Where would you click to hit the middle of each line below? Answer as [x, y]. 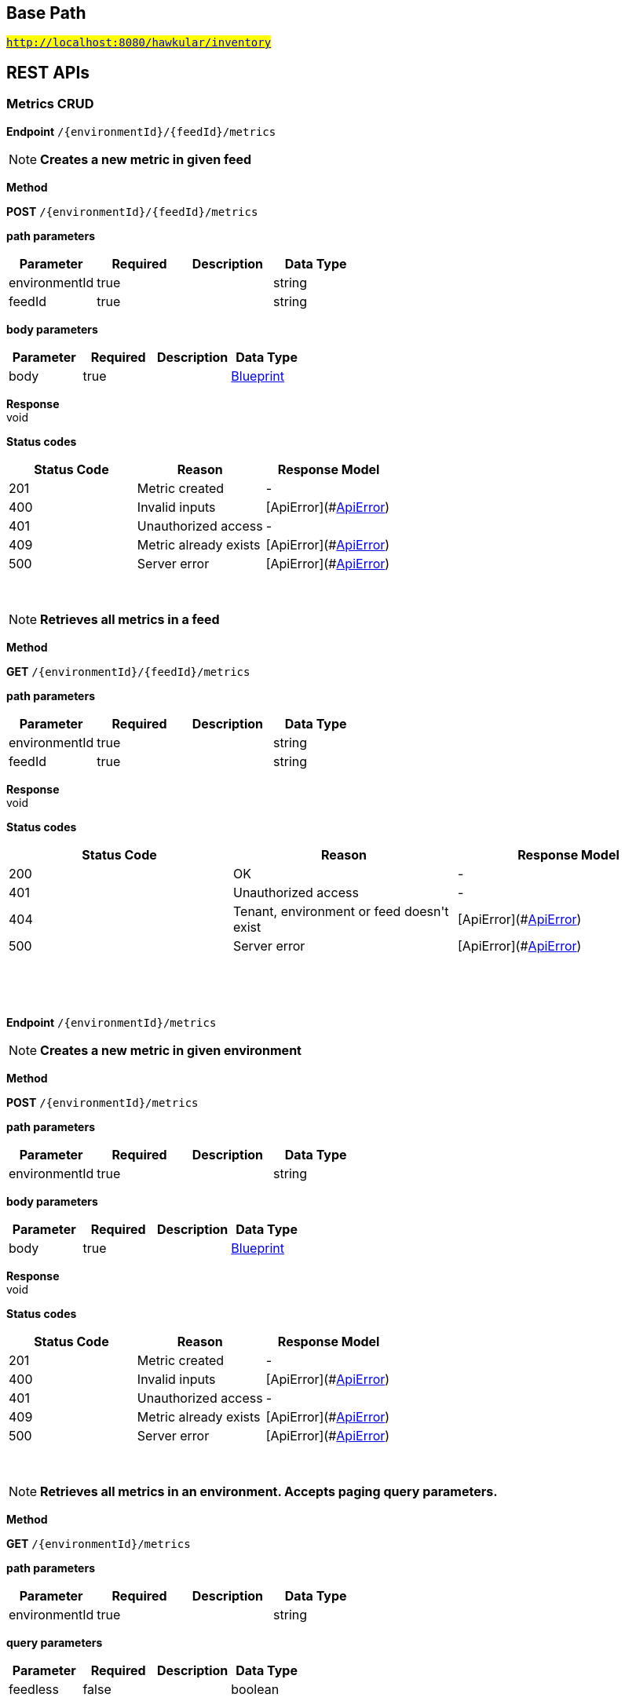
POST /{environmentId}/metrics [102, 1102]
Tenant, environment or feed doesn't [341, 911]
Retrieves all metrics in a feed [130, 619]
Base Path [46, 13]
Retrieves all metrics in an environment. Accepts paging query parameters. [269, 1491]
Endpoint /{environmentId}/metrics [111, 1022]
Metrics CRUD [50, 104]
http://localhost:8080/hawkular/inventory [139, 43]
